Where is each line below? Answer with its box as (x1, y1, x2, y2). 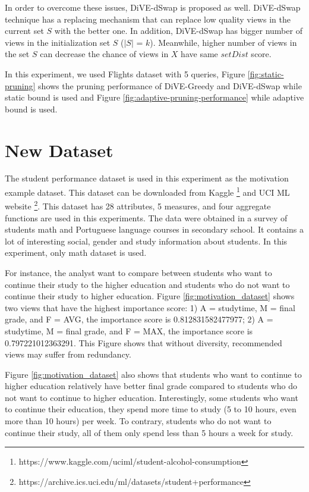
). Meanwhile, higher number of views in (150, 36, 297, 48)
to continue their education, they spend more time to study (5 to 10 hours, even (5, 403, 297, 415)
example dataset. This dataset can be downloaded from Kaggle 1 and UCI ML (5, 184, 290, 198)
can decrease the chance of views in (40, 48, 169, 60)
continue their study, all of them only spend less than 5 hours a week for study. (5, 426, 294, 438)
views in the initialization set (5, 36, 111, 48)
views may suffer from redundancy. (5, 348, 131, 361)
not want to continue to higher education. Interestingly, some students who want (5, 391, 298, 403)
